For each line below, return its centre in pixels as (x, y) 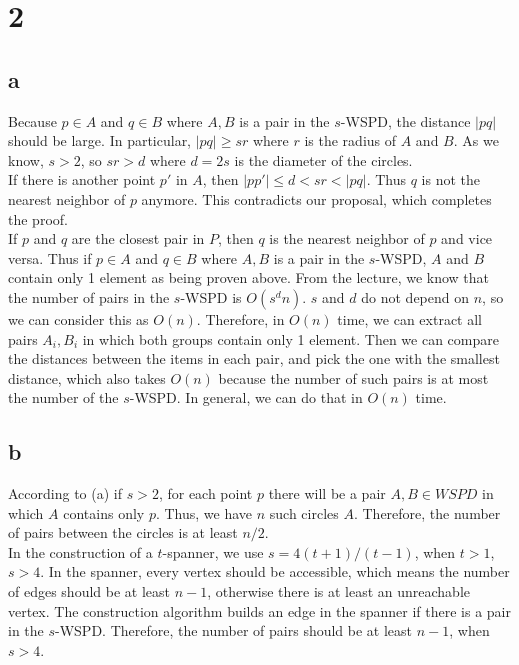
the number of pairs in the (89, 296)
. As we (476, 140)
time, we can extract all (410, 318)
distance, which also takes (87, 377)
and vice (467, 238)
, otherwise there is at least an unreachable (339, 591)
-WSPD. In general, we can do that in (246, 397)
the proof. (38, 218)
